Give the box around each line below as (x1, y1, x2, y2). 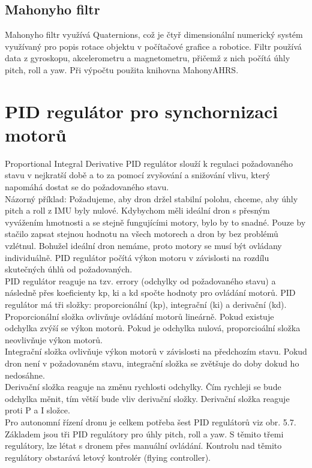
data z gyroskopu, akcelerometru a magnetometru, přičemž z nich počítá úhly (5, 52, 290, 64)
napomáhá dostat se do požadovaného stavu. (5, 181, 169, 193)
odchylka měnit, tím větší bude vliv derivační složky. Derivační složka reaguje (5, 392, 290, 404)
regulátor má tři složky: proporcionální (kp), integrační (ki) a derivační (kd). (5, 298, 287, 311)
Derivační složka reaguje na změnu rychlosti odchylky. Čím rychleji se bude (5, 380, 281, 393)
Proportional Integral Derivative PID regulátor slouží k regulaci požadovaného (5, 157, 293, 169)
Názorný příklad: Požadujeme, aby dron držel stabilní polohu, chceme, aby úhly (5, 192, 298, 205)
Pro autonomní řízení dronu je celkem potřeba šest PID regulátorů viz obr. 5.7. (5, 415, 296, 428)
